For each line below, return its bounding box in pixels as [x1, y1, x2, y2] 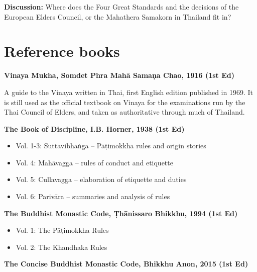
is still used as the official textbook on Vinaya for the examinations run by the [4, 97, 245, 107]
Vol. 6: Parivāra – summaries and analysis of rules [16, 191, 170, 202]
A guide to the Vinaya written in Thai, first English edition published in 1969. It [4, 86, 253, 97]
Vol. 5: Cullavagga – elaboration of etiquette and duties [16, 174, 187, 185]
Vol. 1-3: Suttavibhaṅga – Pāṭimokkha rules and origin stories [16, 140, 206, 151]
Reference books [4, 41, 120, 61]
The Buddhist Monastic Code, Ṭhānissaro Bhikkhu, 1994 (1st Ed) [4, 208, 238, 218]
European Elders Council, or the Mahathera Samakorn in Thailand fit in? [4, 11, 231, 22]
